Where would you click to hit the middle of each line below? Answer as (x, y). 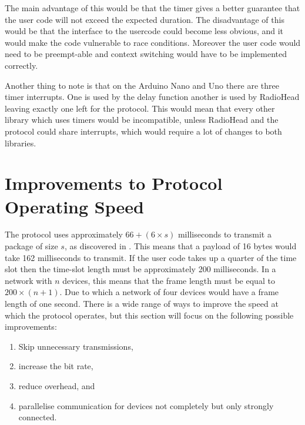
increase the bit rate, (56, 366)
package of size (31, 246)
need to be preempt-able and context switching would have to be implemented (146, 54)
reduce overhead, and (57, 385)
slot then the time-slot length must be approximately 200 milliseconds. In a (140, 269)
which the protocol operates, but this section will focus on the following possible (149, 315)
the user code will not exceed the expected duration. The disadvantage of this (145, 19)
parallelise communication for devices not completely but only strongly (146, 405)
